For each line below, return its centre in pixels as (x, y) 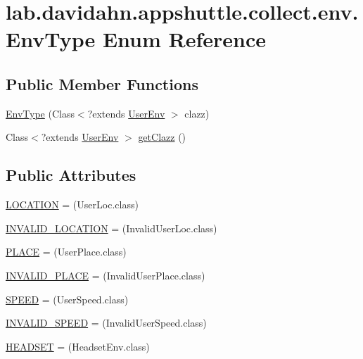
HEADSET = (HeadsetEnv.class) (78, 346)
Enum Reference (184, 39)
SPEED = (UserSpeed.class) (67, 299)
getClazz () (162, 137)
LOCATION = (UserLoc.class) (72, 204)
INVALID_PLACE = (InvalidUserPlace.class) (106, 275)
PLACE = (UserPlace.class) (66, 252)
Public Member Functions (102, 83)
